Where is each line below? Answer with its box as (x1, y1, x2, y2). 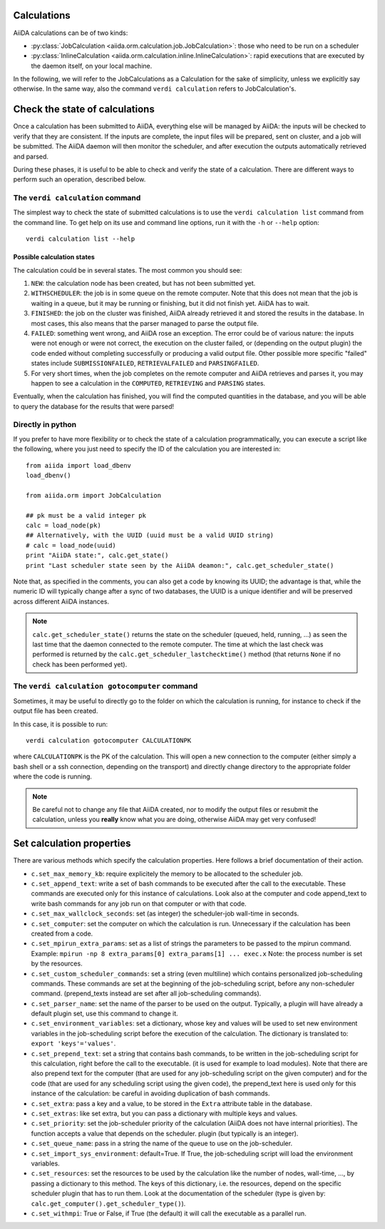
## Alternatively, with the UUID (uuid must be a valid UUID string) (26, 531, 274, 539)
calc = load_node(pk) (26, 521, 101, 529)
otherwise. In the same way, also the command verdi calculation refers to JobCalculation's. (13, 84, 297, 93)
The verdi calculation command (13, 193, 141, 203)
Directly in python (13, 420, 77, 430)
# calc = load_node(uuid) (26, 541, 117, 549)
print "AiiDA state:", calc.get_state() (26, 551, 169, 560)
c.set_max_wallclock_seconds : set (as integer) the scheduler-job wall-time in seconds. (31, 909, 299, 918)
